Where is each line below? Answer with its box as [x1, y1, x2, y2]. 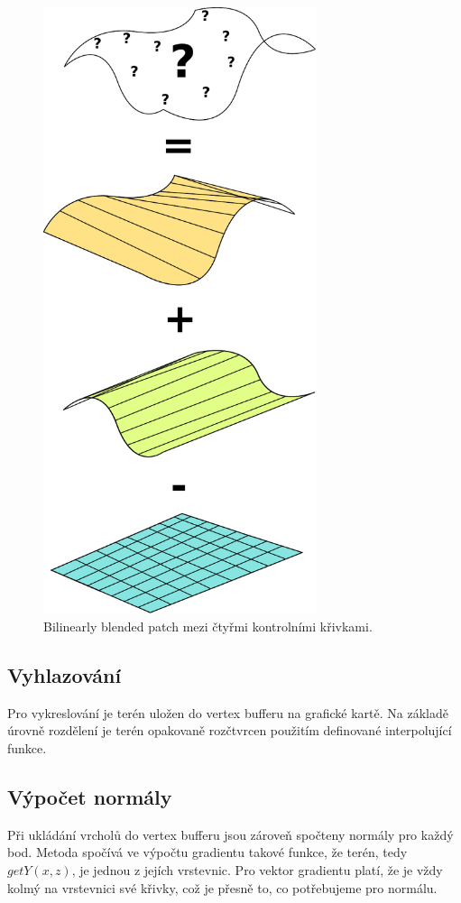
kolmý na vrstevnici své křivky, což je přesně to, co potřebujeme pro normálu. [7, 878, 438, 897]
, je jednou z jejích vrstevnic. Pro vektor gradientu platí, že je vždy [71, 860, 443, 879]
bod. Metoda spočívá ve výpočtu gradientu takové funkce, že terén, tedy [7, 843, 408, 862]
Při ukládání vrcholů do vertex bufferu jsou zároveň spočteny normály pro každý [7, 825, 454, 843]
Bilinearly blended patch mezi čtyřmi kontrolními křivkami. [43, 617, 373, 635]
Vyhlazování [7, 660, 122, 688]
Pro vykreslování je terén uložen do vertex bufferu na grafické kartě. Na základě [7, 703, 448, 722]
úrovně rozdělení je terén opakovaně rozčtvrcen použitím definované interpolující [7, 721, 452, 740]
